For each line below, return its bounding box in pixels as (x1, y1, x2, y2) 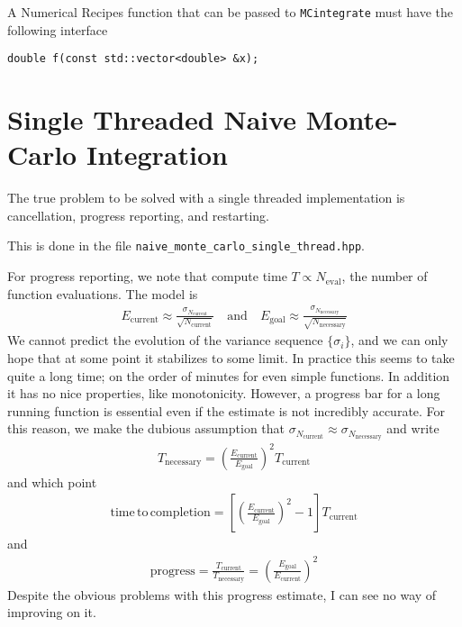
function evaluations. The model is (7, 284, 198, 303)
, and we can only (350, 331, 448, 350)
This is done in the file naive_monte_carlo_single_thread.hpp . (7, 236, 365, 255)
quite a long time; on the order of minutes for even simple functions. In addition (7, 366, 450, 385)
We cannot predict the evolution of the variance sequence (7, 331, 323, 350)
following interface (7, 20, 108, 39)
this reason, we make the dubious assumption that (7, 419, 285, 438)
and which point (7, 472, 97, 491)
